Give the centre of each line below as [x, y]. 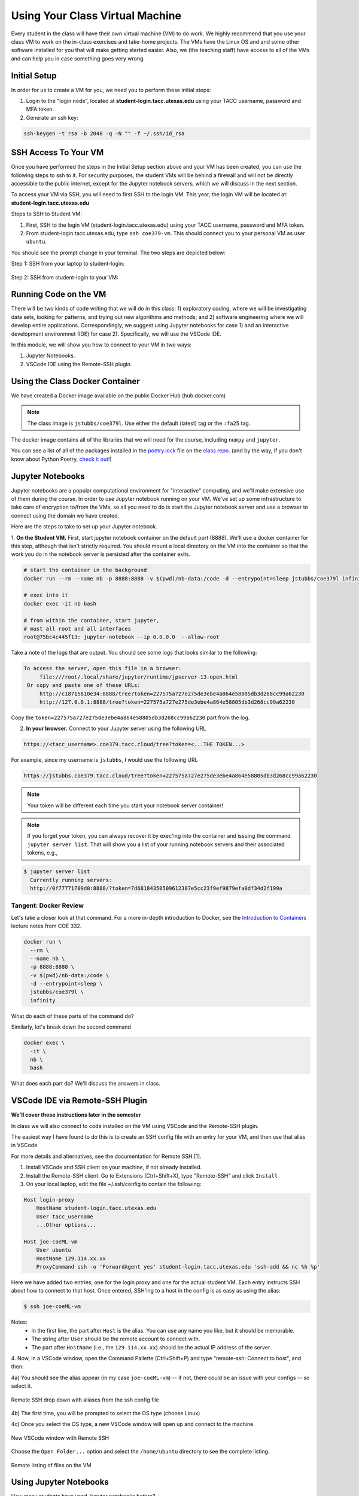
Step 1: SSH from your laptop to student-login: [68, 264]
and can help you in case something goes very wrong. [78, 58]
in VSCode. [25, 1145]
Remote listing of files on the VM [51, 1465]
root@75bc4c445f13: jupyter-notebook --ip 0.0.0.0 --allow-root [121, 637]
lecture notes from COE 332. [46, 926]
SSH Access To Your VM [57, 153]
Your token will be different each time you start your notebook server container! [125, 805]
